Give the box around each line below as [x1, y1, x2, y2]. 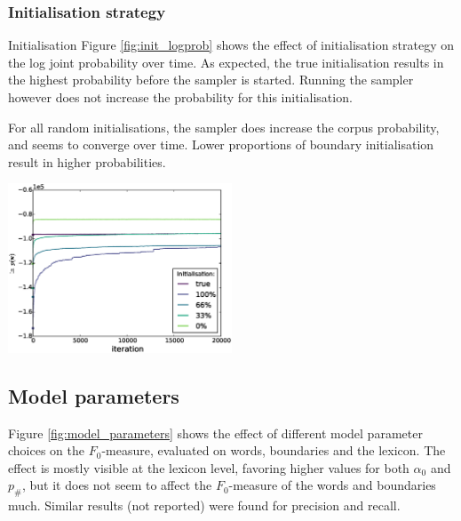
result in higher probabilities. [8, 152, 166, 171]
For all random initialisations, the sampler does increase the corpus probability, [8, 117, 440, 136]
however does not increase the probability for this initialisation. [8, 88, 353, 106]
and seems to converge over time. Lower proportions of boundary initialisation [8, 135, 434, 154]
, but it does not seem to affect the [22, 476, 212, 494]
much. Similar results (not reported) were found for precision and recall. [8, 496, 401, 515]
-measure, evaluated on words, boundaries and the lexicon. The [101, 441, 446, 460]
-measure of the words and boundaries [228, 476, 436, 494]
